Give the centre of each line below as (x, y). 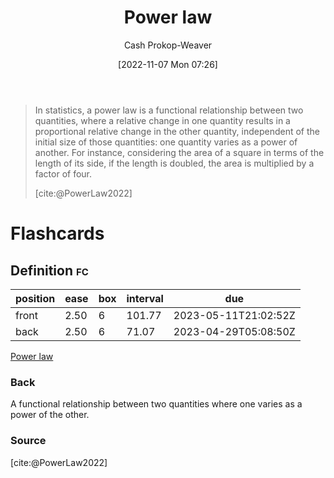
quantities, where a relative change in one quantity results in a (162, 120)
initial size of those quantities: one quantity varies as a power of (166, 142)
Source (28, 441)
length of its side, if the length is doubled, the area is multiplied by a (174, 163)
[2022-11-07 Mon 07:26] (168, 64)
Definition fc (49, 270)
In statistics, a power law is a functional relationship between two (169, 110)
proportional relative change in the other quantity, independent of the (177, 131)
